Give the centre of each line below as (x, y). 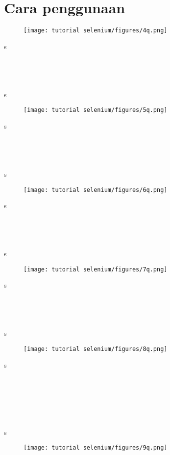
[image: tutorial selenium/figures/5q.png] (96, 110)
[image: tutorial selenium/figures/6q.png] (96, 190)
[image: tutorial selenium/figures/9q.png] (96, 448)
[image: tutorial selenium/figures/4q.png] (96, 31)
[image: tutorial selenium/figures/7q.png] (96, 269)
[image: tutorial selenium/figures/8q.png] (96, 349)
